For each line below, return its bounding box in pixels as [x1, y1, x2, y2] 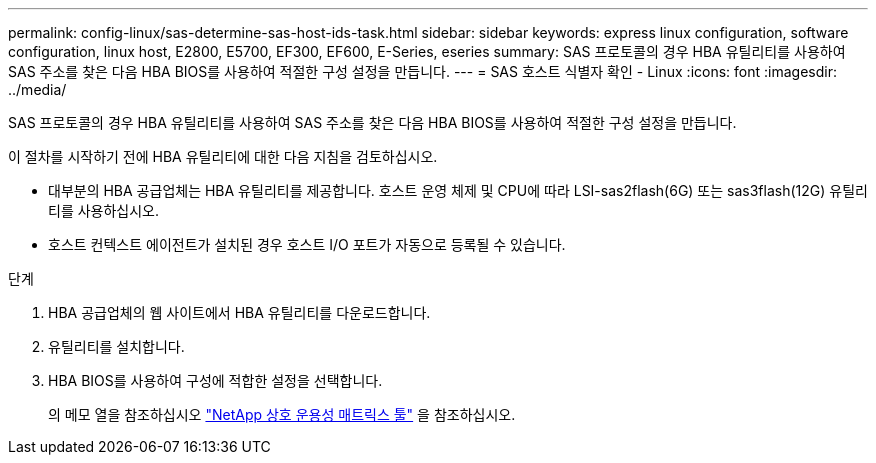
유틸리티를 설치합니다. [48, 338, 185, 355]
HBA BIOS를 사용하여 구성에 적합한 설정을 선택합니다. [48, 372, 383, 389]
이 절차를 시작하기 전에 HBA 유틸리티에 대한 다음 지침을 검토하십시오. [8, 148, 438, 165]
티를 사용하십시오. [48, 202, 160, 219]
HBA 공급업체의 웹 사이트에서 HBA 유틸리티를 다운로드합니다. [48, 304, 431, 321]
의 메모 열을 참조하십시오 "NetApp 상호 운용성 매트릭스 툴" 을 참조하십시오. [48, 406, 516, 423]
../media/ [8, 81, 67, 98]
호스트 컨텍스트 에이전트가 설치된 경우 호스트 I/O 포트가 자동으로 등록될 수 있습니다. [48, 236, 566, 253]
